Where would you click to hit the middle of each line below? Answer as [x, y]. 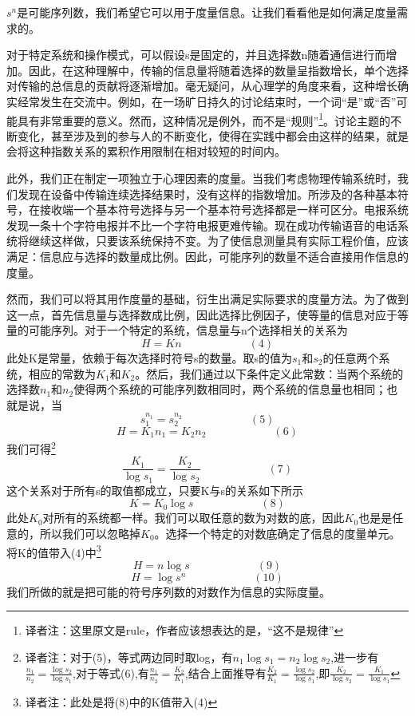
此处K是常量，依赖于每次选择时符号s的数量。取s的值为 [149, 357]
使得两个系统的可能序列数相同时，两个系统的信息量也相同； [230, 389]
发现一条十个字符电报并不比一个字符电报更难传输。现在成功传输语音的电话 [202, 225]
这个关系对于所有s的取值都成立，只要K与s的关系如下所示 [155, 490]
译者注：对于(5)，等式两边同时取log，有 [129, 657]
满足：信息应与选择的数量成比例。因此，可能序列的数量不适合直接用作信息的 [207, 256]
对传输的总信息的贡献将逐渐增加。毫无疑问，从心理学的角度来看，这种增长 [202, 86]
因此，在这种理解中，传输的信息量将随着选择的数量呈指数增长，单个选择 [218, 70]
